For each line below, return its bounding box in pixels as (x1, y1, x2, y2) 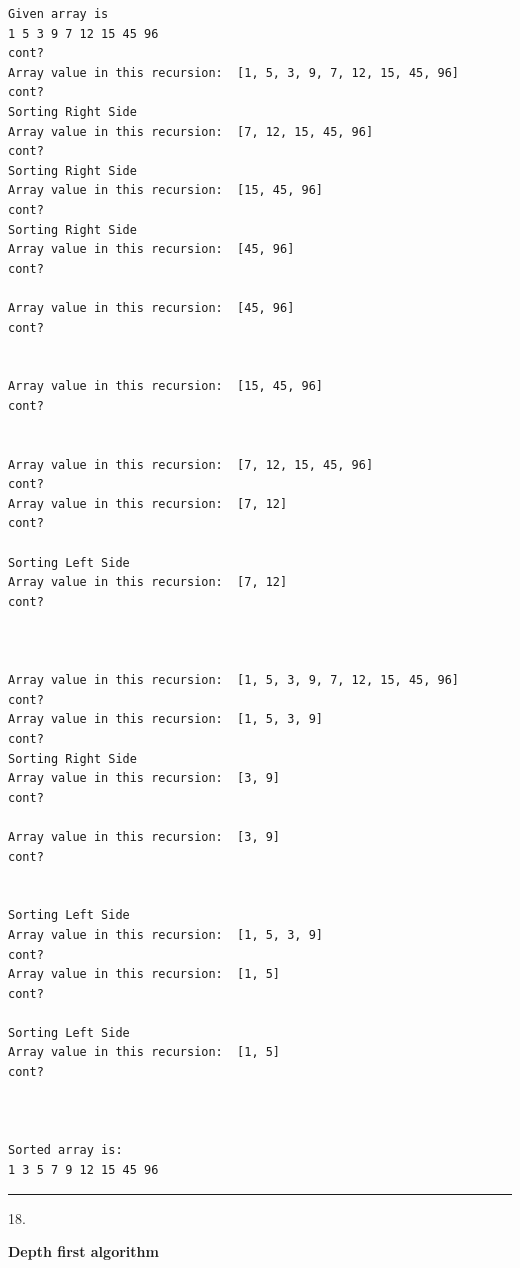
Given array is (8, 7, 109, 21)
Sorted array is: (8, 1143, 123, 1158)
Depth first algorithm (8, 1241, 159, 1262)
